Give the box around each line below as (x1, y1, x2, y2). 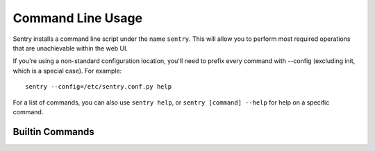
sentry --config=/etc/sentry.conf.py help (25, 83, 172, 91)
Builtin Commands (12, 125, 95, 138)
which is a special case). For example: (12, 66, 122, 75)
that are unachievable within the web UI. (12, 44, 128, 52)
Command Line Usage (12, 10, 142, 26)
